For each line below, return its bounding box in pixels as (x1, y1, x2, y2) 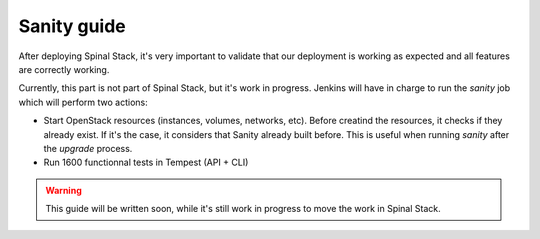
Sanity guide (18, 15, 127, 37)
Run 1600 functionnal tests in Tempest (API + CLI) (43, 156, 249, 169)
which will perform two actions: (18, 96, 149, 108)
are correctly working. (18, 63, 110, 75)
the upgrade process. (43, 142, 133, 154)
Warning (45, 184, 82, 196)
